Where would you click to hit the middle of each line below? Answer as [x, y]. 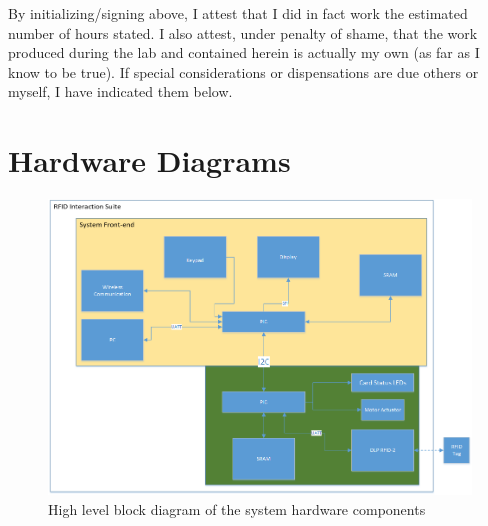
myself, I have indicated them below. [120, 91]
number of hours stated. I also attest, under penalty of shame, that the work [243, 32]
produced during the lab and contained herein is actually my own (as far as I [244, 52]
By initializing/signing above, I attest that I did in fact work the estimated [238, 13]
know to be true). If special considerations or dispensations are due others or [243, 71]
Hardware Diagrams [149, 160]
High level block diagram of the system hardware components [237, 508]
